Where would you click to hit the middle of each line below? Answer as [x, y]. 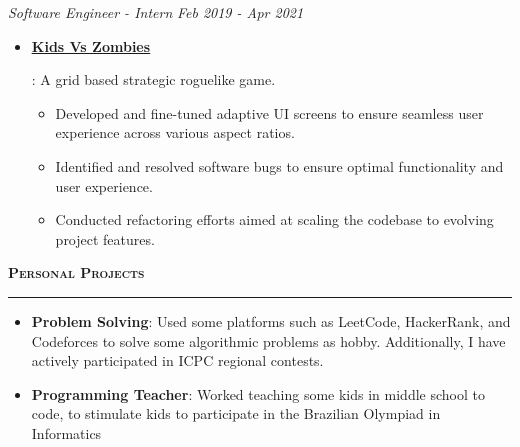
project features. [105, 238]
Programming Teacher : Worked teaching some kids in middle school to [258, 393]
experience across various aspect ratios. [175, 132]
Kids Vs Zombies [91, 45]
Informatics [66, 432]
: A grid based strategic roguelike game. [153, 79]
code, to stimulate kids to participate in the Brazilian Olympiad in [236, 413]
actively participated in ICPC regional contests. [177, 360]
